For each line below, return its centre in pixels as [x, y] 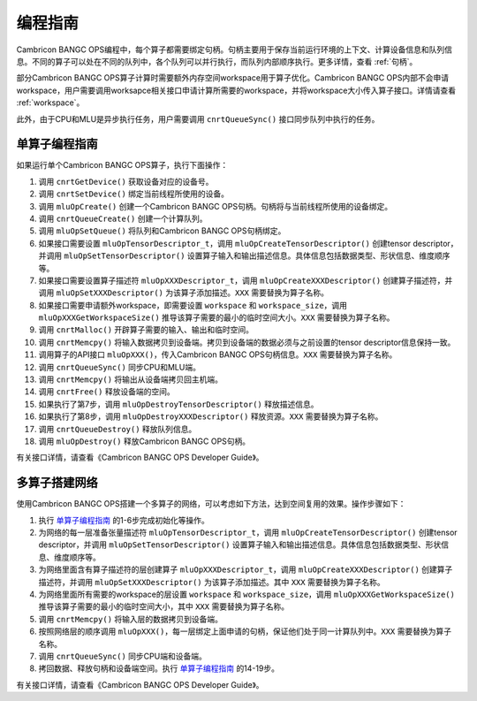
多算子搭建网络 [57, 483]
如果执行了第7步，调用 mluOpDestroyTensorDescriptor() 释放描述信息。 [178, 404]
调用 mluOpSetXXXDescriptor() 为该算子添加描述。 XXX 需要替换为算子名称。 [183, 293]
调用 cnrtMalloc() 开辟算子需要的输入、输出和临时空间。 [146, 330]
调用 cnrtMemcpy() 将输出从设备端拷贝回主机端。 [131, 379]
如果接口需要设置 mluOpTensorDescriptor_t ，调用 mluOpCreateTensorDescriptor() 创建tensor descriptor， [248, 243]
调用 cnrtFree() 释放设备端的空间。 [107, 392]
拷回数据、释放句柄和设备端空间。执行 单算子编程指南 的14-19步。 [159, 668]
